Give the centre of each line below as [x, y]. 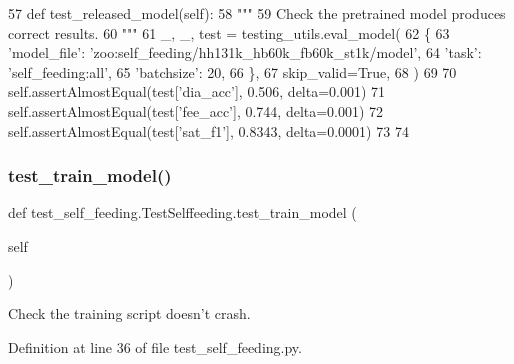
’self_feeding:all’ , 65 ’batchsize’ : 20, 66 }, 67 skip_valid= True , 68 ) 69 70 [232, 71]
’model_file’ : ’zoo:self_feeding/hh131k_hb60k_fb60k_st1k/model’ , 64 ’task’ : [245, 52]
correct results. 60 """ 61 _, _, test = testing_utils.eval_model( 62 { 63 [229, 32]
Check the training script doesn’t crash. [129, 313]
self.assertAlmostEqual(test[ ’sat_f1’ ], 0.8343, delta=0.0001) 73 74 [208, 130]
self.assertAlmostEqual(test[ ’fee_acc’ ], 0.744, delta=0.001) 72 [196, 110]
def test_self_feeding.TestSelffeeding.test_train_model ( [182, 212]
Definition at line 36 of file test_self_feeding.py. [155, 346]
